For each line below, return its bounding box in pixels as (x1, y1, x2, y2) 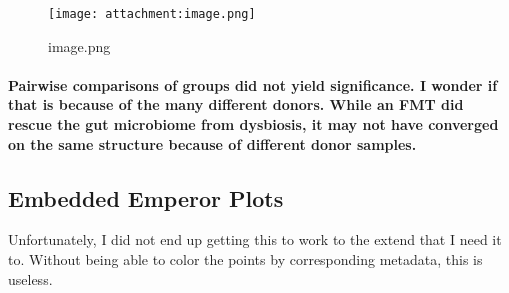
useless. (8, 268, 53, 289)
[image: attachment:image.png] (48, 7, 256, 21)
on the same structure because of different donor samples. (8, 133, 417, 154)
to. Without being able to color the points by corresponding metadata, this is (8, 249, 483, 270)
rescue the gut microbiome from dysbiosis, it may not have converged (8, 114, 499, 135)
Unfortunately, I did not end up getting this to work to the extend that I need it (8, 229, 502, 250)
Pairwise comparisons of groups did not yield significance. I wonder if (8, 74, 498, 95)
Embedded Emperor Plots (8, 182, 284, 213)
